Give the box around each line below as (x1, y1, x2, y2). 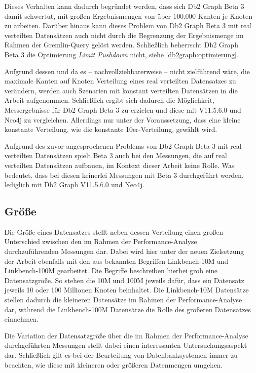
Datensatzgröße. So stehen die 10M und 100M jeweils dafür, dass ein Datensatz (4, 275, 244, 285)
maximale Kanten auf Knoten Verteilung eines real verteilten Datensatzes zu (4, 76, 236, 86)
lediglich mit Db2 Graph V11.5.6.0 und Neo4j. (4, 179, 145, 190)
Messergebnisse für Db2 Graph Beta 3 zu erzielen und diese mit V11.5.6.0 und (4, 104, 241, 115)
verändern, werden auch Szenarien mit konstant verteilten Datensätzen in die (4, 85, 238, 95)
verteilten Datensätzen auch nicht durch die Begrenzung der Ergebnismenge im (4, 30, 244, 40)
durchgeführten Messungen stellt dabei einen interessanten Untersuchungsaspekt (4, 340, 247, 350)
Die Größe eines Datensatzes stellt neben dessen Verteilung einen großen (4, 226, 223, 237)
